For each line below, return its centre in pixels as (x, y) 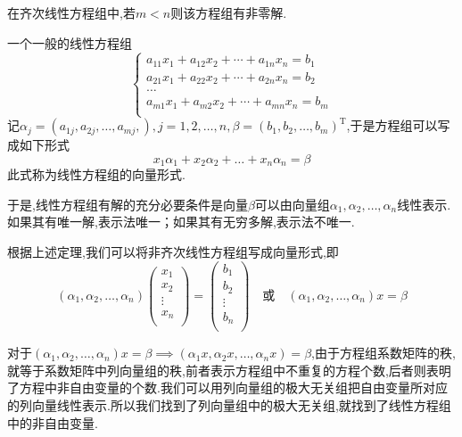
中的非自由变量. (53, 422)
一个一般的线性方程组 (70, 42)
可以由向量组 (292, 204)
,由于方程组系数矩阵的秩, (384, 353)
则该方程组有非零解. (229, 12)
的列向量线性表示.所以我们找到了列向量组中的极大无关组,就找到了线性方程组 (229, 405)
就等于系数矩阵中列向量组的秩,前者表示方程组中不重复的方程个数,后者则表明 (229, 370)
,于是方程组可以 (392, 125)
